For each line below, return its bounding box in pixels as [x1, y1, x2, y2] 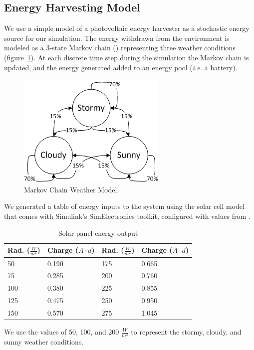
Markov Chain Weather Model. [24, 184, 119, 194]
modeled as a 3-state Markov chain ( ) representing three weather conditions [4, 42, 236, 53]
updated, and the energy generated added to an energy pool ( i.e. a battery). [4, 62, 238, 72]
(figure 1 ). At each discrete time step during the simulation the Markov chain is [4, 52, 249, 62]
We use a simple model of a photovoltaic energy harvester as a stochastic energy [4, 23, 250, 33]
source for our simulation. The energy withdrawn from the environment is [4, 32, 230, 43]
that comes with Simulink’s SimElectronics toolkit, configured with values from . [4, 210, 251, 221]
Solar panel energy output [58, 227, 138, 238]
